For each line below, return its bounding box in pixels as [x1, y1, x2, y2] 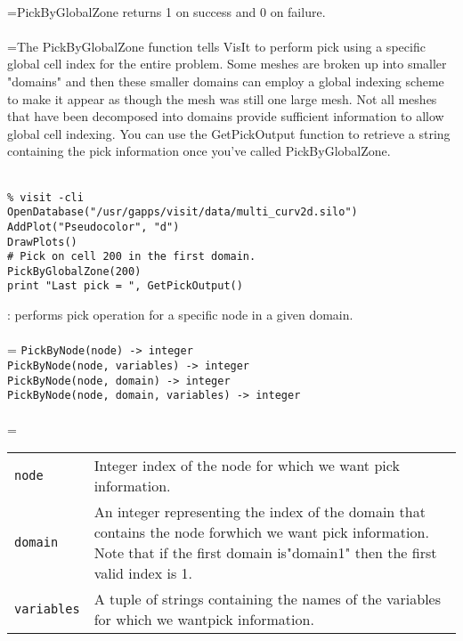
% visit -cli [7, 191, 84, 204]
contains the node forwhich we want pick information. [93, 522, 429, 543]
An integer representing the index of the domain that [93, 501, 426, 523]
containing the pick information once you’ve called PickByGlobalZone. [7, 142, 391, 160]
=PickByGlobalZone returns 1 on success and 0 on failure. [7, 2, 326, 20]
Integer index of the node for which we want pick [93, 455, 400, 476]
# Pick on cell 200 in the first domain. [7, 250, 256, 264]
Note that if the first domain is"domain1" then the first [93, 542, 437, 564]
